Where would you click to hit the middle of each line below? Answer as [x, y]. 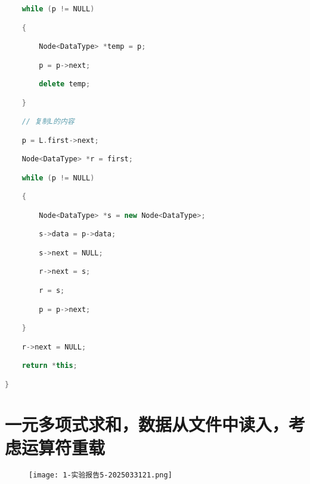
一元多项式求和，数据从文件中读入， [147, 424]
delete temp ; [65, 84]
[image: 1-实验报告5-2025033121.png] [100, 475]
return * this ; [49, 366]
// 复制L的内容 [48, 122]
